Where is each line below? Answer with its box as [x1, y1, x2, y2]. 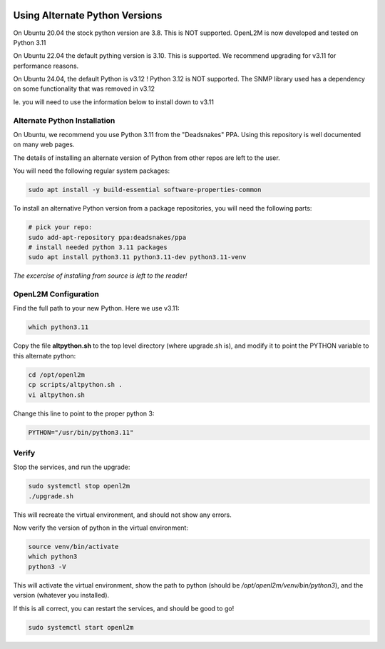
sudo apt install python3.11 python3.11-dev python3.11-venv [28, 253, 247, 261]
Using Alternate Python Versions [13, 9, 163, 21]
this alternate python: [13, 351, 76, 360]
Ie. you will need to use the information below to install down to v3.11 [13, 97, 214, 106]
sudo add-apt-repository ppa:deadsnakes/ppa [28, 233, 187, 241]
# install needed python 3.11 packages [28, 243, 168, 251]
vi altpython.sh [28, 391, 86, 399]
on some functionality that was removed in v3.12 [13, 84, 155, 93]
